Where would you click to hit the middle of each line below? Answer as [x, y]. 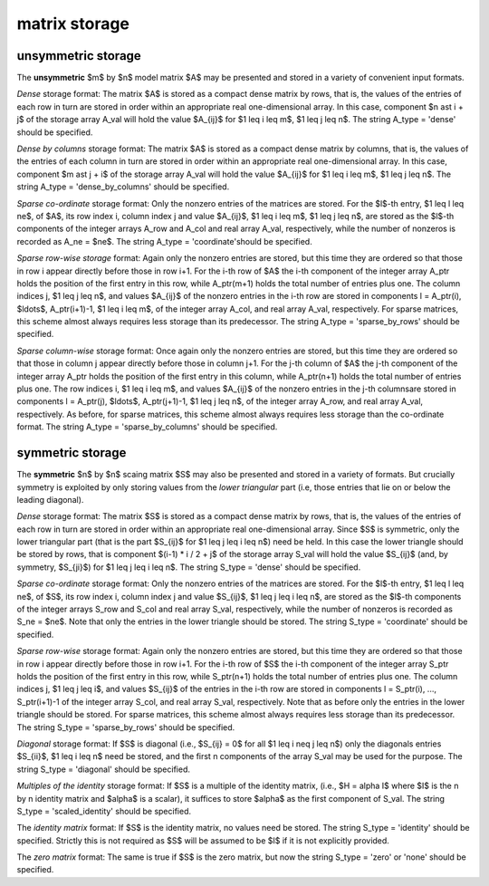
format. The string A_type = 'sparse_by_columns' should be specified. [147, 427]
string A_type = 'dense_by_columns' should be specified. [123, 187]
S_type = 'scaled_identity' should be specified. [104, 811]
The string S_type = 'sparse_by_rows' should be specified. [126, 727]
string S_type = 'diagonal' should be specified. [103, 769]
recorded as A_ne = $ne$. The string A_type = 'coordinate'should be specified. [164, 241]
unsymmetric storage [79, 56]
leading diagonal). [50, 499]
